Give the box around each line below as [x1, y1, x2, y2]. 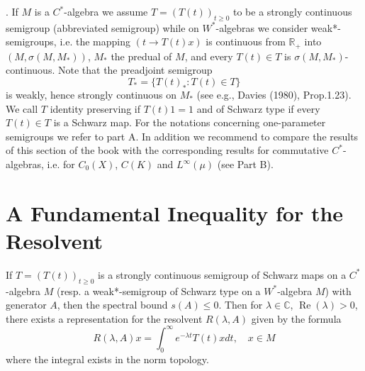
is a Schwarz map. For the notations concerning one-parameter [53, 115, 326, 130]
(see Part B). [217, 157, 274, 171]
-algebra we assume [64, 4, 148, 18]
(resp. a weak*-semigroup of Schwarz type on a [56, 283, 261, 298]
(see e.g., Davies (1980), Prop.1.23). [196, 87, 352, 102]
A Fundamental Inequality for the [6, 198, 344, 227]
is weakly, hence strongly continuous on [6, 87, 176, 102]
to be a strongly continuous [233, 4, 352, 18]
